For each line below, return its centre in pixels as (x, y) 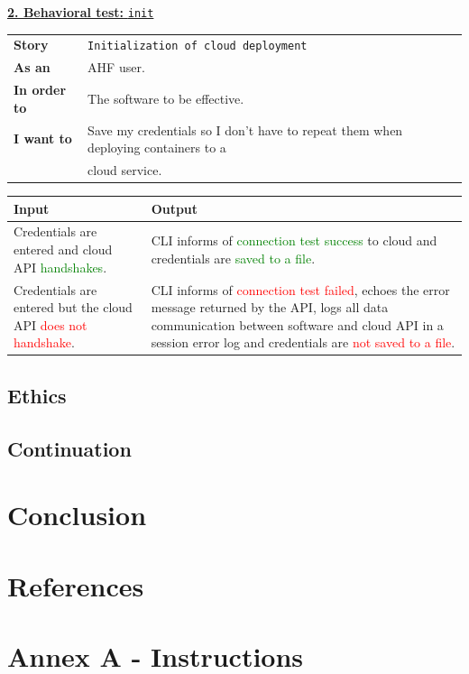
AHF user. (116, 67)
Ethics (37, 395)
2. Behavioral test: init (81, 12)
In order (40, 90)
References (76, 585)
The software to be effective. (166, 98)
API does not (51, 324)
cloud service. (125, 170)
